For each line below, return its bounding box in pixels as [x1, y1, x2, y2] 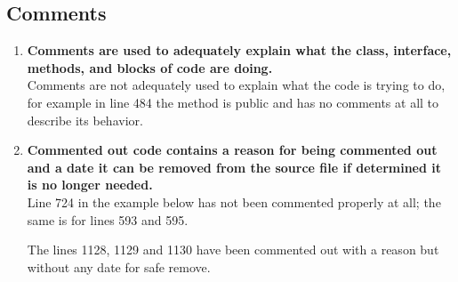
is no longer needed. [27, 175, 153, 194]
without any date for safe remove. [27, 257, 211, 276]
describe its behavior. [27, 110, 143, 129]
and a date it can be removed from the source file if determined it [27, 157, 442, 176]
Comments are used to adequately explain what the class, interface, [27, 41, 452, 60]
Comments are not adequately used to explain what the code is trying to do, [27, 76, 446, 94]
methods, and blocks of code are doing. [27, 58, 273, 77]
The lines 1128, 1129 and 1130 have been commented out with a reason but [27, 240, 439, 259]
